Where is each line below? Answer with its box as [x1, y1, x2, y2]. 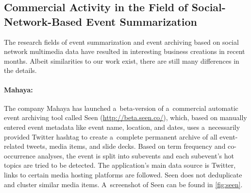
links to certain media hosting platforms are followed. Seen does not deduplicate [4, 169, 242, 179]
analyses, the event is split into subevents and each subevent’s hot [37, 150, 234, 160]
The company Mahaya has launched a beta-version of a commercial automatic [4, 103, 238, 113]
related [4, 141, 25, 151]
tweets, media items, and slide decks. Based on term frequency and [26, 141, 226, 151]
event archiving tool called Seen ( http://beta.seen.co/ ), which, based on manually [4, 112, 247, 123]
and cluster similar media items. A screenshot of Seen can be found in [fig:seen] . [4, 179, 243, 189]
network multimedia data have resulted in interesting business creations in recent [4, 46, 245, 56]
